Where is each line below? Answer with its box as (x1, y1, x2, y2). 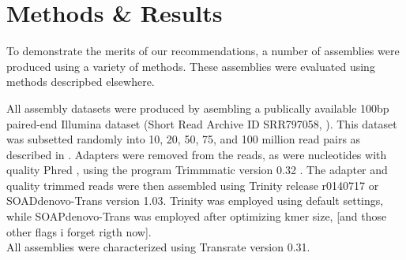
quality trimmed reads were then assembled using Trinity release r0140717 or (6, 176, 379, 193)
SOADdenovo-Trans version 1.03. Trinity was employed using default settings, (6, 192, 384, 209)
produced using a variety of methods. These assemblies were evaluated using (6, 58, 375, 74)
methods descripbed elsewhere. (6, 73, 155, 90)
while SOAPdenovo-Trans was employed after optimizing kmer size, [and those (6, 208, 387, 225)
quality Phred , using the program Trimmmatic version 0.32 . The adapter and (6, 162, 388, 178)
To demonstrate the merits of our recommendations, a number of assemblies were (6, 43, 400, 59)
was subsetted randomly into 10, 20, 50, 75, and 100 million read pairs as (6, 131, 361, 147)
